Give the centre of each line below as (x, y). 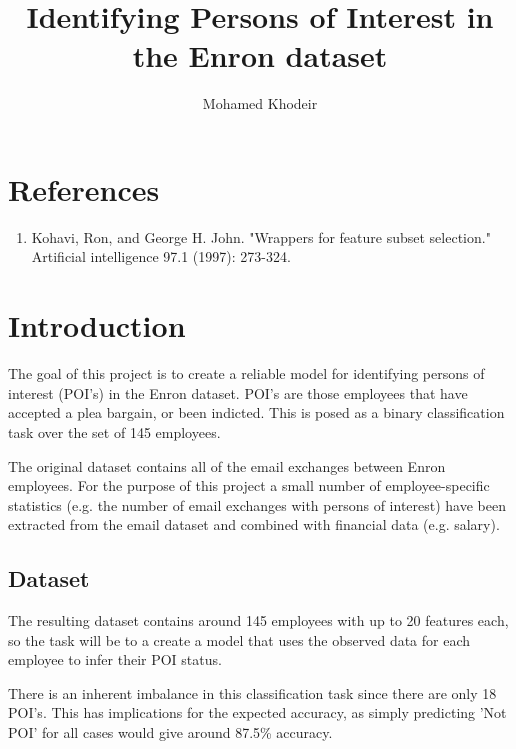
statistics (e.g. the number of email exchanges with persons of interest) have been (257, 504)
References (84, 188)
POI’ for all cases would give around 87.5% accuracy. (170, 732)
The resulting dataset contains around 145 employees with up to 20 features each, (258, 620)
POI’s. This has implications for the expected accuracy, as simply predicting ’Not (257, 712)
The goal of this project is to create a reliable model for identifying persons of (246, 373)
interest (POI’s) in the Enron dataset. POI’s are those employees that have (238, 392)
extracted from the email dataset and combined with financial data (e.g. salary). (254, 524)
